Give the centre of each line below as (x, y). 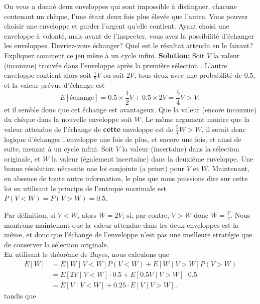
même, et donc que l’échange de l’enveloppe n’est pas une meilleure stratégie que (128, 235)
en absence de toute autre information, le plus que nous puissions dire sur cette (126, 178)
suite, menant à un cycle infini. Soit (59, 149)
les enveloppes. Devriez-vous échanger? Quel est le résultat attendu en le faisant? (128, 45)
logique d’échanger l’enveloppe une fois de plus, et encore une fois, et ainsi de (123, 139)
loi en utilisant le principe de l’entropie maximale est (85, 188)
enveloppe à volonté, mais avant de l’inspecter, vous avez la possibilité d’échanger (129, 35)
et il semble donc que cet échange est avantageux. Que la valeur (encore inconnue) (130, 109)
